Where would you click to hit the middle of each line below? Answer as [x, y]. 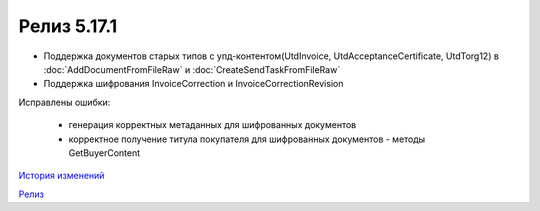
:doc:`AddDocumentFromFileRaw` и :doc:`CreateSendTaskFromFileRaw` [192, 69]
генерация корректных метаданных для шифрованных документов [212, 125]
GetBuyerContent [104, 152]
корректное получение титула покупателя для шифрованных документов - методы [247, 139]
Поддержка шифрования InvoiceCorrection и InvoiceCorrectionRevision [193, 84]
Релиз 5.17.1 [68, 26]
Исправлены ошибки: [64, 102]
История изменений [61, 176]
